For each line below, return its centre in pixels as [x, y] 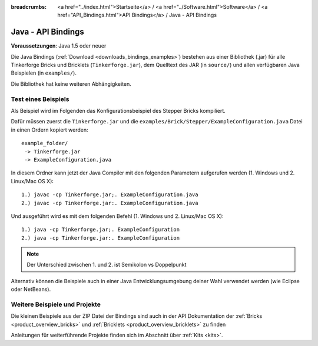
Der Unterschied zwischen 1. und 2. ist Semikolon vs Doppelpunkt [107, 265]
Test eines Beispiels [40, 99]
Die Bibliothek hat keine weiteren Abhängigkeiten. [71, 84]
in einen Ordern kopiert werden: [49, 130]
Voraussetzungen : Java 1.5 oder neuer [59, 46]
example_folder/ [45, 143]
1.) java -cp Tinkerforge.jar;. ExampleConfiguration [100, 230]
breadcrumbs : [29, 7]
